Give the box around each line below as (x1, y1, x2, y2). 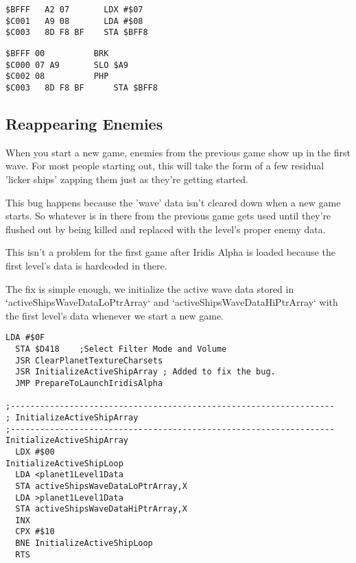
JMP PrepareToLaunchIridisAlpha (15, 378, 163, 388)
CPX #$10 (15, 527, 55, 537)
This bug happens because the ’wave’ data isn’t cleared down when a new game (5, 195, 341, 209)
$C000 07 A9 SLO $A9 (5, 60, 128, 70)
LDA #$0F (5, 333, 45, 343)
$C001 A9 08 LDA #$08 (5, 16, 143, 26)
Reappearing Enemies (5, 112, 163, 134)
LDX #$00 (15, 446, 55, 457)
